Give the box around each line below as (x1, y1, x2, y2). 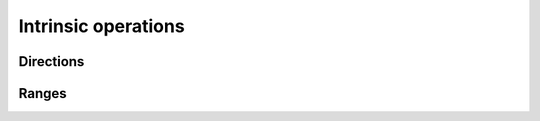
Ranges (18, 85, 67, 102)
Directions (18, 53, 85, 70)
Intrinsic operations (18, 15, 185, 37)
